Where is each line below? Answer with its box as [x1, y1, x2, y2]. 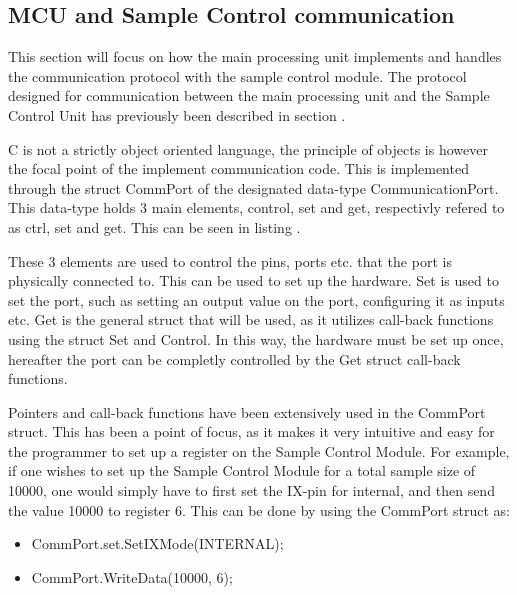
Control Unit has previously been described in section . [8, 104, 346, 125]
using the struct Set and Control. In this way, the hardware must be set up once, [8, 328, 504, 349]
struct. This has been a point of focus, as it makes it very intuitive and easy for [8, 421, 495, 442]
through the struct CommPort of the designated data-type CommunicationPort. [8, 177, 499, 198]
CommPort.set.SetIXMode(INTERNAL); [31, 533, 284, 554]
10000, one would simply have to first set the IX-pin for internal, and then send [8, 480, 495, 501]
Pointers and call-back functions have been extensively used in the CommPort [8, 401, 486, 422]
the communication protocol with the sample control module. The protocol [8, 65, 467, 86]
